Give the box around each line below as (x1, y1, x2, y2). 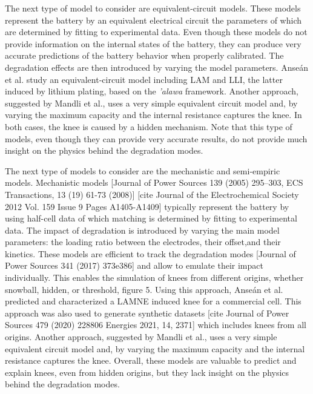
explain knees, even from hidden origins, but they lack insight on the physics (5, 366, 289, 378)
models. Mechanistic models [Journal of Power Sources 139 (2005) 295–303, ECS (5, 176, 303, 189)
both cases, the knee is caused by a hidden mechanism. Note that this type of (5, 120, 292, 133)
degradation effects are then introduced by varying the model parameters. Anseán (5, 61, 308, 73)
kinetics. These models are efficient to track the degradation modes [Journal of (5, 247, 296, 260)
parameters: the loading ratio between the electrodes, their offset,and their (5, 235, 281, 248)
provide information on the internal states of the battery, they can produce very (5, 37, 301, 50)
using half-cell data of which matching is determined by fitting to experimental (5, 212, 297, 225)
